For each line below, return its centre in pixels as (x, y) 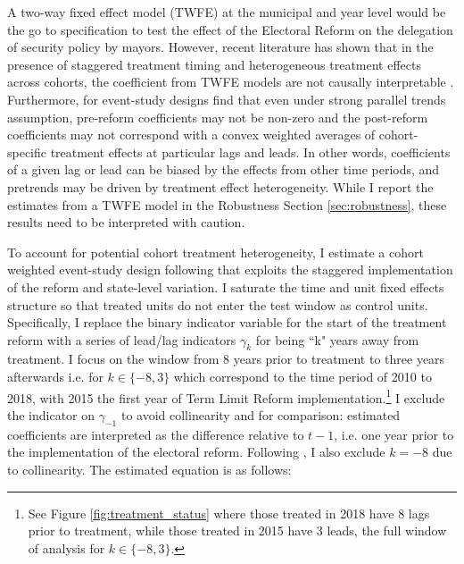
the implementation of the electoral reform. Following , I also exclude (196, 452)
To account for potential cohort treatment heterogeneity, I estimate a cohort (215, 252)
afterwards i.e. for (55, 377)
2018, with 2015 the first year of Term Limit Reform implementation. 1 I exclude (226, 396)
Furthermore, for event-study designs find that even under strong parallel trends (227, 99)
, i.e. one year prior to (394, 434)
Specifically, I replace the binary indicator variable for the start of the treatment (227, 322)
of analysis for (66, 547)
